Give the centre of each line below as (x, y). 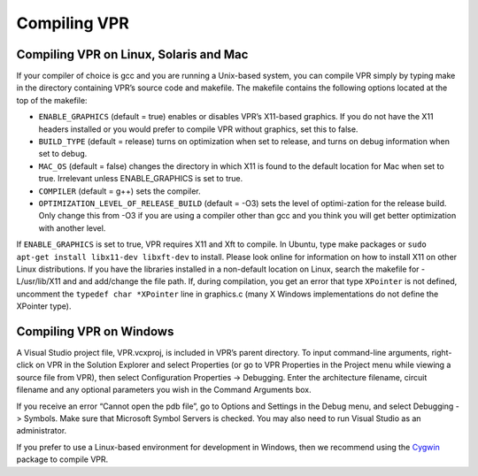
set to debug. (63, 154)
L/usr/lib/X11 (39, 281)
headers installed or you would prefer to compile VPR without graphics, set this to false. (198, 129)
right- (442, 353)
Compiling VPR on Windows (95, 331)
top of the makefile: (52, 100)
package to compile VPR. (62, 459)
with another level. (72, 228)
